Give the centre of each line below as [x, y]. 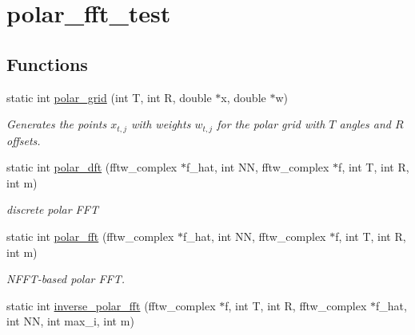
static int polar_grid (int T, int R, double [109, 97]
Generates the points [57, 124]
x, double [243, 97]
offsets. [24, 140]
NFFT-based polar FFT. [66, 279]
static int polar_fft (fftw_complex [90, 236]
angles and [365, 124]
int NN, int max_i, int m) [70, 321]
